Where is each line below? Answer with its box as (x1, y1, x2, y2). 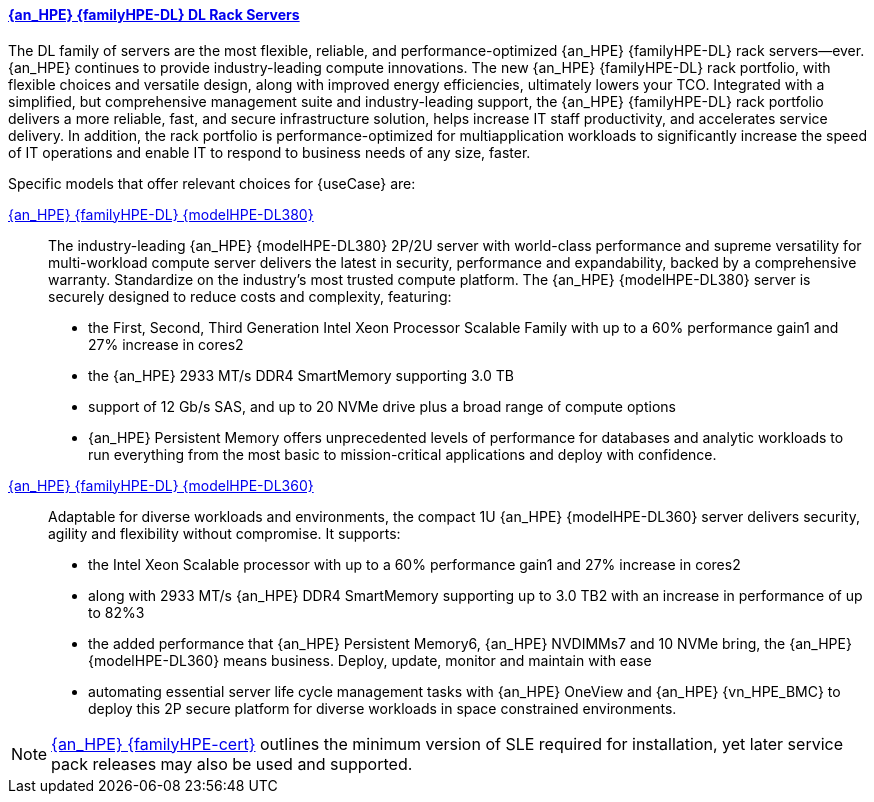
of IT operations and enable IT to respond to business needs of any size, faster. (8, 143, 531, 161)
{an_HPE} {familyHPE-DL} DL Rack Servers (8, 6, 300, 23)
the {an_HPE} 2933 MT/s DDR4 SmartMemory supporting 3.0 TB (88, 366, 514, 384)
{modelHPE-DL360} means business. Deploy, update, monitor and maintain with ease (88, 651, 652, 669)
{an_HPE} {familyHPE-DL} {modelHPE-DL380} (8, 205, 314, 223)
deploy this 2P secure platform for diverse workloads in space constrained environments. (88, 699, 677, 717)
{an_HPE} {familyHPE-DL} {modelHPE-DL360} (8, 476, 314, 494)
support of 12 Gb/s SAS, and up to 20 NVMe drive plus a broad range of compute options (88, 397, 676, 415)
